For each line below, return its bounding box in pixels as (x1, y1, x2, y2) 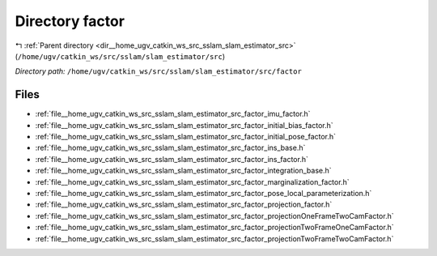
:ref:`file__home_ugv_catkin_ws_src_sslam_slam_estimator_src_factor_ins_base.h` (35, 143, 306, 153)
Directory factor (15, 12, 125, 30)
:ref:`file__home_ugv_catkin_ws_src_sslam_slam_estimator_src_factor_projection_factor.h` (35, 199, 333, 210)
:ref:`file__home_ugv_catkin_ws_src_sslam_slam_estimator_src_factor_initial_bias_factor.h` (35, 120, 333, 130)
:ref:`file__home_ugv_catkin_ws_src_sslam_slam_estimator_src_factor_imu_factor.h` (35, 109, 311, 119)
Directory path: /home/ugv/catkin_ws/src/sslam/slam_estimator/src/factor (15, 66, 303, 76)
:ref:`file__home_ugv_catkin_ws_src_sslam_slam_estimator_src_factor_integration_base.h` (35, 166, 332, 176)
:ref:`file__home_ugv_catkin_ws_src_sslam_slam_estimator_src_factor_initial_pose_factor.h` (35, 132, 336, 142)
